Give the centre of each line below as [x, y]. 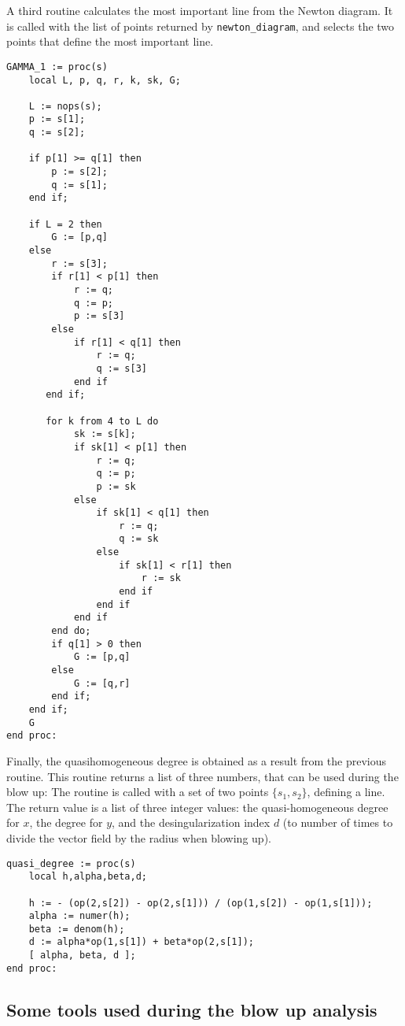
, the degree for [66, 822]
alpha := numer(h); [79, 916]
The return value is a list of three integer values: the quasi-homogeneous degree [197, 807]
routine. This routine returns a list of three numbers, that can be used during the [202, 776]
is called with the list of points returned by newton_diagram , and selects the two [201, 26]
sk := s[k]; [105, 434]
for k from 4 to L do [102, 421]
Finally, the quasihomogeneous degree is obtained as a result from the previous [197, 760]
